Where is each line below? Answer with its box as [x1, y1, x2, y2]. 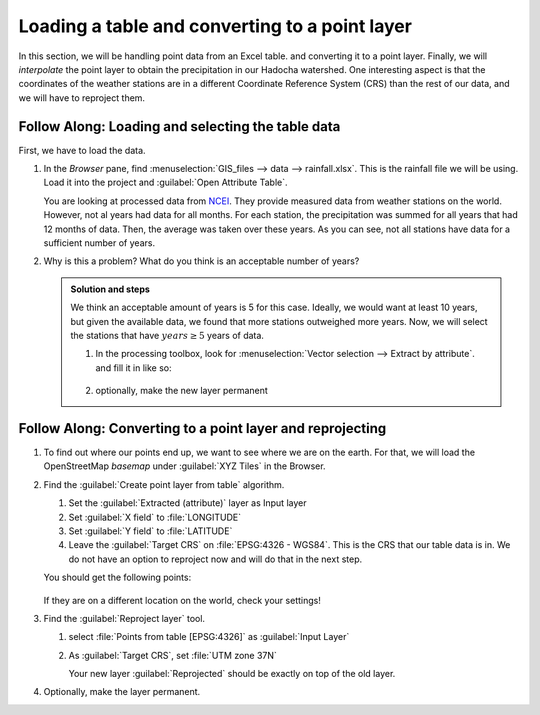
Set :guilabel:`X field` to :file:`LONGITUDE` [68, 511, 242, 523]
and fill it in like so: [95, 361, 172, 374]
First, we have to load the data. [18, 144, 146, 156]
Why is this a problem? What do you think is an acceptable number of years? [43, 255, 360, 267]
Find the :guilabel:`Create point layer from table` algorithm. [43, 478, 285, 490]
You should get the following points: [43, 571, 192, 584]
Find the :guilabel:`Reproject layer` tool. [43, 612, 205, 624]
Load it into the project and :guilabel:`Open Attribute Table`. [43, 176, 288, 189]
